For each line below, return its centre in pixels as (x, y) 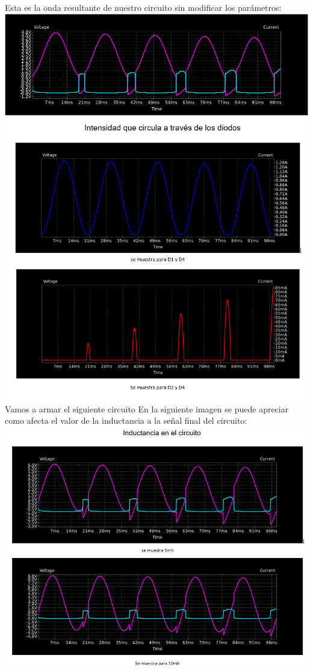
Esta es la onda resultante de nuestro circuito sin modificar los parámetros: (143, 7)
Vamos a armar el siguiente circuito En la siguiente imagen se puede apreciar (147, 408)
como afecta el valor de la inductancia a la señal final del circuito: (126, 420)
